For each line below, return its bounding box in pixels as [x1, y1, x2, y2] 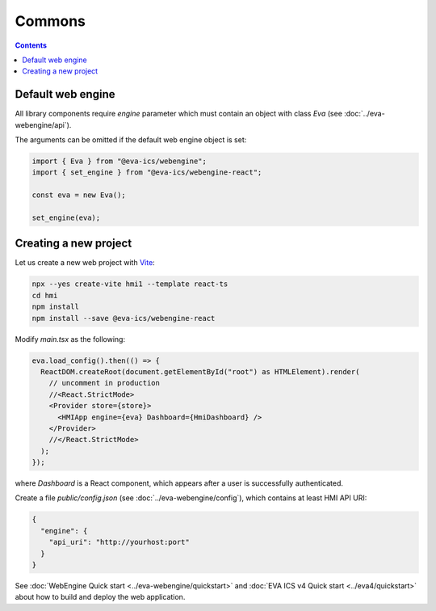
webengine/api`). [15, 120, 72, 129]
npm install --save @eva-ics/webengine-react [31, 314, 216, 322]
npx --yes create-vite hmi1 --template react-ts [31, 280, 228, 289]
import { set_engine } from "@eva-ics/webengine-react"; [31, 168, 262, 177]
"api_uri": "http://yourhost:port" [48, 537, 190, 547]
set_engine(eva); [31, 213, 101, 222]
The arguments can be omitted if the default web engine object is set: [15, 135, 247, 145]
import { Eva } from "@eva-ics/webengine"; [31, 157, 208, 166]
